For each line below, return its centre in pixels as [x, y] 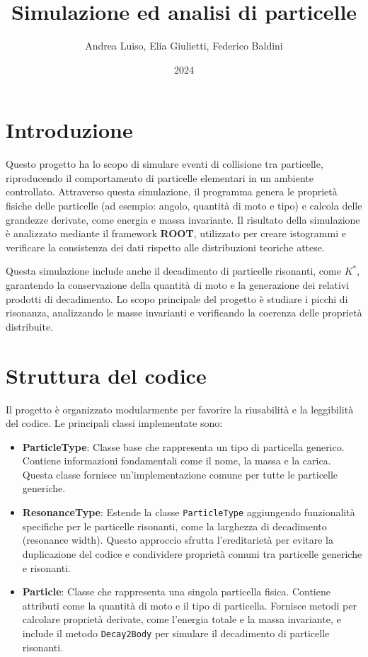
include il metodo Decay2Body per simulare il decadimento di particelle [176, 633]
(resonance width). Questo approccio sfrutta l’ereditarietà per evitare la [178, 540]
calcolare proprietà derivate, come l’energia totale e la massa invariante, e [182, 619]
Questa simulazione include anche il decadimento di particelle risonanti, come [173, 271]
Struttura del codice [106, 375]
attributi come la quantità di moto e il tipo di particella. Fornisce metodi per [189, 605]
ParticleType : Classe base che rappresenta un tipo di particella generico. [183, 446]
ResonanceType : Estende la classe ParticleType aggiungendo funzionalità [189, 512]
